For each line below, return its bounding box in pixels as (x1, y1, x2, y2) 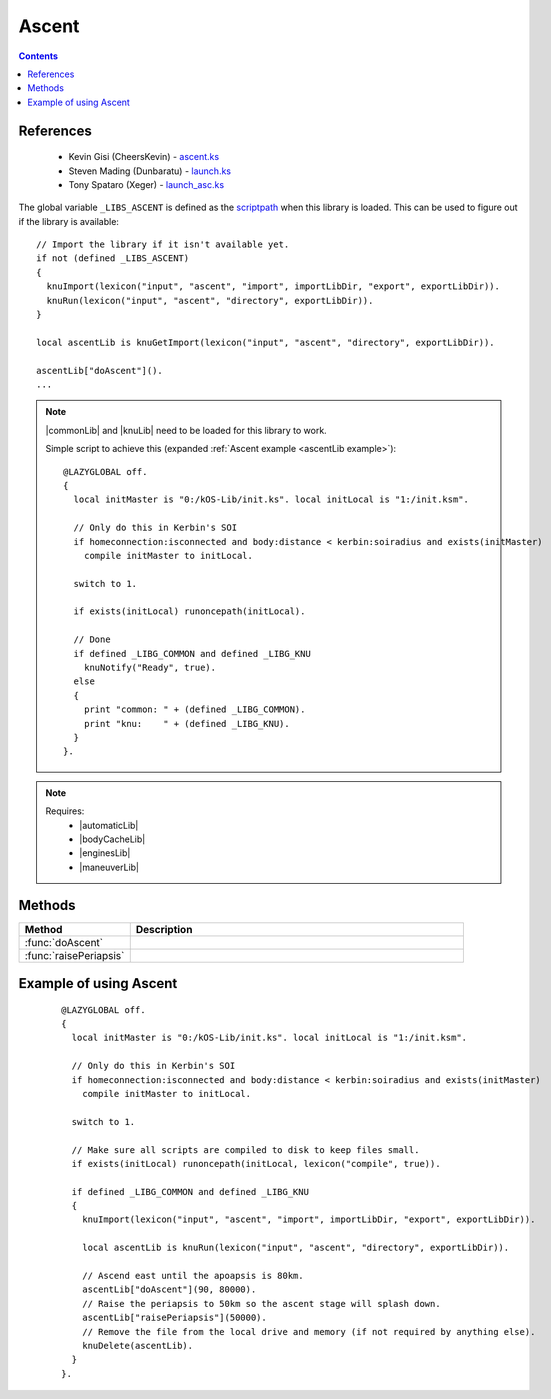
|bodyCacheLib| (79, 833, 146, 845)
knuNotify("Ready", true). (83, 662, 217, 674)
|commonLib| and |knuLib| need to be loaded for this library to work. (45, 424, 327, 436)
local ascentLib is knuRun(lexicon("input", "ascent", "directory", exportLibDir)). (81, 1242, 510, 1254)
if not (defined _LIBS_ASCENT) (36, 253, 190, 264)
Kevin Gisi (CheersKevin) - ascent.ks (68, 151, 220, 163)
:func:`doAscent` (24, 935, 104, 949)
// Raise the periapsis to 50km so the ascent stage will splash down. (81, 1298, 441, 1309)
